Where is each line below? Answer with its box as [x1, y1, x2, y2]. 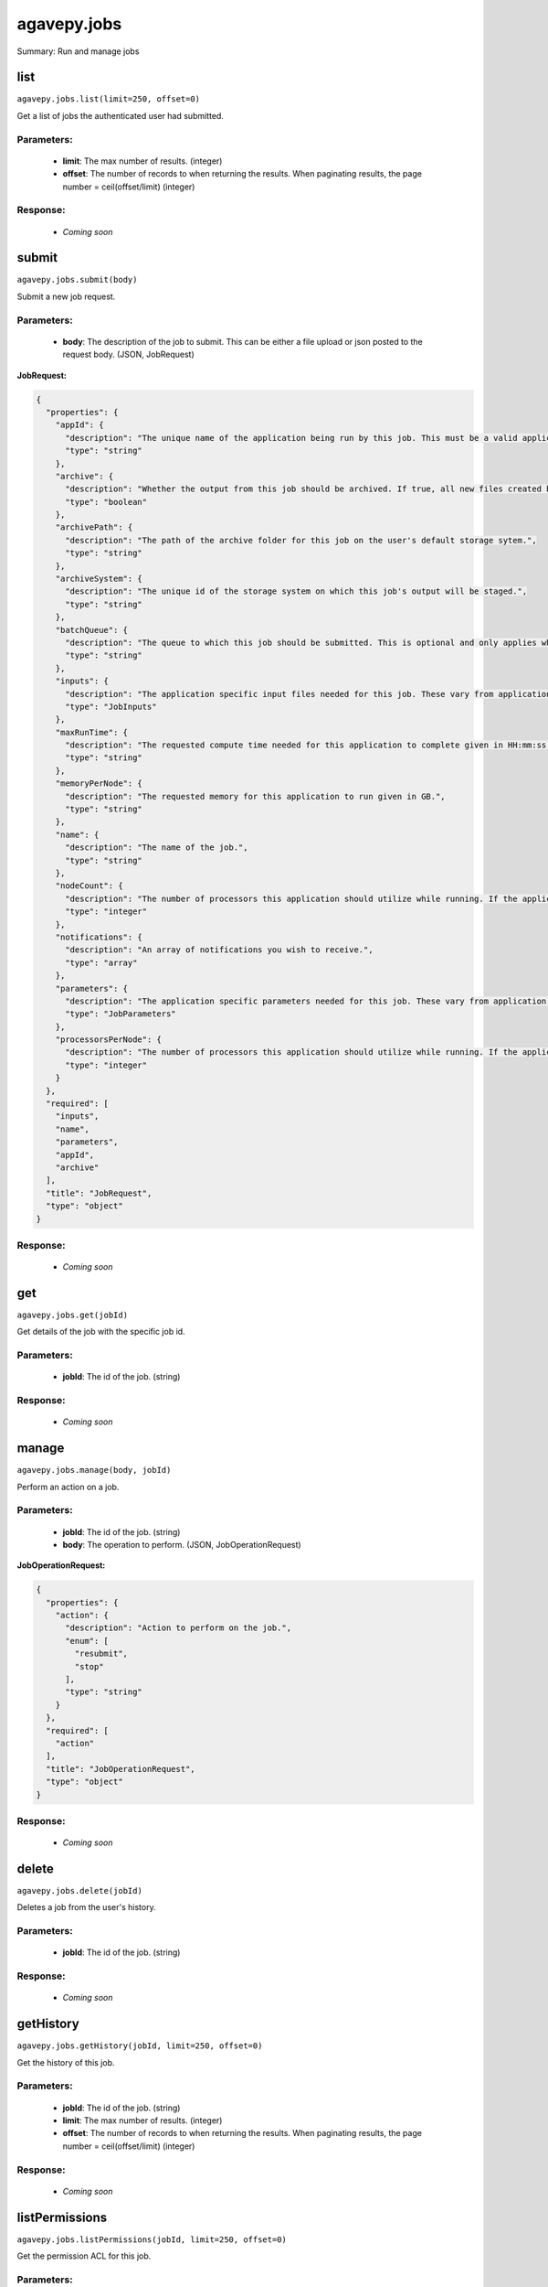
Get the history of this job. [16, 2056, 115, 2067]
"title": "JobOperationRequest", [46, 1764, 195, 1774]
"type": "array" [65, 957, 138, 968]
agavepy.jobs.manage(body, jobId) [16, 1465, 172, 1476]
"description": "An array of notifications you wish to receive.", [65, 945, 374, 955]
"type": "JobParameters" [65, 1009, 177, 1019]
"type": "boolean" [65, 497, 148, 507]
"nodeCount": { [55, 881, 123, 891]
